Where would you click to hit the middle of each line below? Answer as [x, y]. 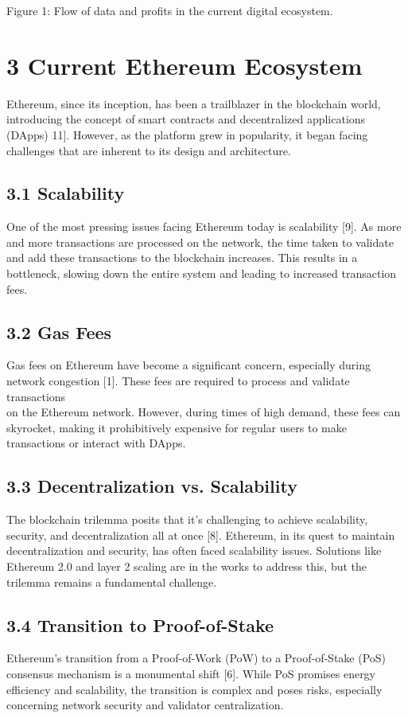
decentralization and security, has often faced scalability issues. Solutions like [194, 550]
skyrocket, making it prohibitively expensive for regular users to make [177, 427]
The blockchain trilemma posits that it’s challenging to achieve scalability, [187, 519]
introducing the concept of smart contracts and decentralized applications [186, 119]
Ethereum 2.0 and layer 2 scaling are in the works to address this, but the [187, 566]
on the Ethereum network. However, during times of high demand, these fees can [204, 412]
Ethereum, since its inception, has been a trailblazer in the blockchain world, [194, 103]
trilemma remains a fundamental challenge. [112, 581]
